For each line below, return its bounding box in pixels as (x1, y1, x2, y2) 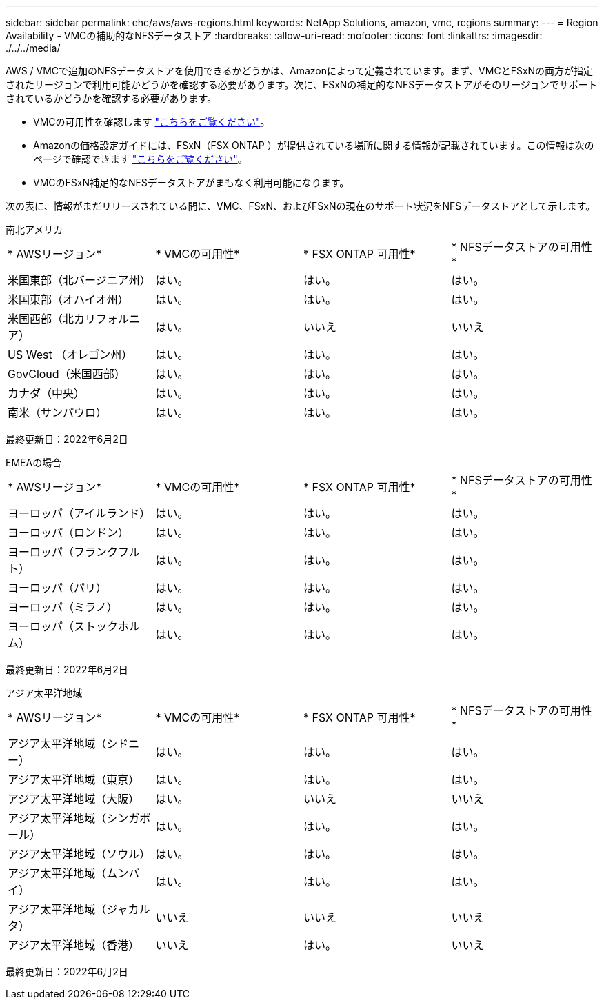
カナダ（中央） (8, 386, 85, 400)
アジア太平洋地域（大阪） (8, 792, 140, 806)
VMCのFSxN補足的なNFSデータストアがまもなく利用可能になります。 (33, 177, 350, 188)
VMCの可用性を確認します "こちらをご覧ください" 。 (33, 116, 270, 128)
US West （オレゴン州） (8, 348, 133, 361)
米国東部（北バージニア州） (8, 273, 151, 287)
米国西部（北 (8, 312, 74, 326)
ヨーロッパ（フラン (8, 545, 108, 559)
